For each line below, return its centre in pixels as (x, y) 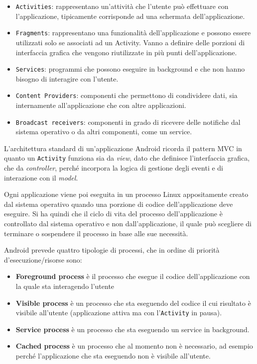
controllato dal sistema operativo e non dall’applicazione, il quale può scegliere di (128, 224)
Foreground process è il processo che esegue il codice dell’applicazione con (133, 276)
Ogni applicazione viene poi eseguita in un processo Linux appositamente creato (126, 194)
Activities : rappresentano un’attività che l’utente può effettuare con (122, 6)
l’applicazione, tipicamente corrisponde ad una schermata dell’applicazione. (130, 16)
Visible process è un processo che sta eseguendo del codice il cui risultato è (133, 303)
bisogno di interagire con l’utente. (67, 78)
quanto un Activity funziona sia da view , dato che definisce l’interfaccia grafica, (127, 158)
